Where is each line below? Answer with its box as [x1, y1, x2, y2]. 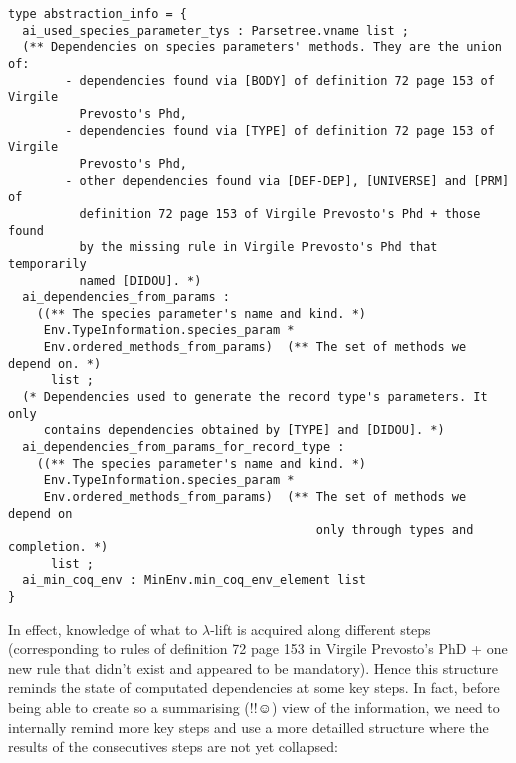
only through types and [315, 523, 474, 538]
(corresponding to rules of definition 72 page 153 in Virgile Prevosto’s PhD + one [8, 638, 508, 659]
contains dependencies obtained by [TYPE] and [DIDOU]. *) [43, 423, 445, 438]
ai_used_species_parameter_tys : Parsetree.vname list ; [22, 23, 409, 38]
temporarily [8, 256, 87, 271]
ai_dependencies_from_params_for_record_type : [22, 440, 345, 455]
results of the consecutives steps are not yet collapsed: [8, 736, 338, 757]
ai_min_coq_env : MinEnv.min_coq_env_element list [22, 573, 366, 588]
